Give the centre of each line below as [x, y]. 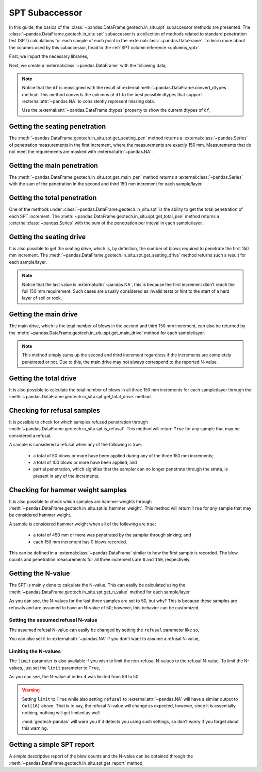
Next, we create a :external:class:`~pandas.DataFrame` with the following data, [88, 65]
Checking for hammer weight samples [68, 490]
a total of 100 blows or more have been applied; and [85, 462]
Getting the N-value [40, 574]
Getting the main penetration [53, 165]
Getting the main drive [43, 314]
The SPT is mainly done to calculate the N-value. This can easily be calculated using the [97, 585]
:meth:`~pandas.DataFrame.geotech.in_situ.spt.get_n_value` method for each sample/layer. [100, 592]
